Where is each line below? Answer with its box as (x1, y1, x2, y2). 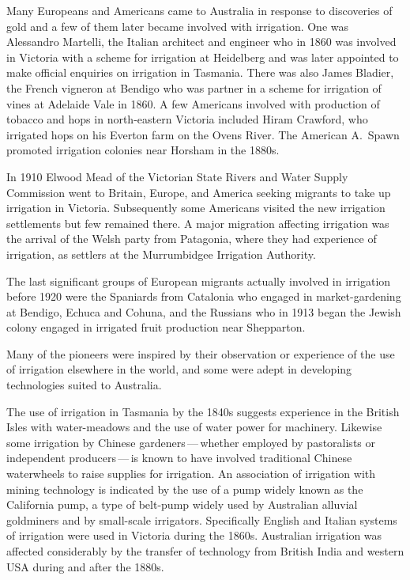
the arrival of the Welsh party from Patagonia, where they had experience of (6, 230, 377, 247)
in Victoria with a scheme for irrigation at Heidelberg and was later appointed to (6, 48, 399, 65)
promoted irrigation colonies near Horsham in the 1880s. (6, 142, 280, 158)
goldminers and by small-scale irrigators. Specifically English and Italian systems (6, 511, 397, 528)
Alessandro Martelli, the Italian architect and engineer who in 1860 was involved (6, 33, 397, 50)
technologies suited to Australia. (6, 377, 162, 393)
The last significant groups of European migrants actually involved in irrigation (6, 272, 391, 289)
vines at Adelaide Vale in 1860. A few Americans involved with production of (6, 95, 380, 112)
